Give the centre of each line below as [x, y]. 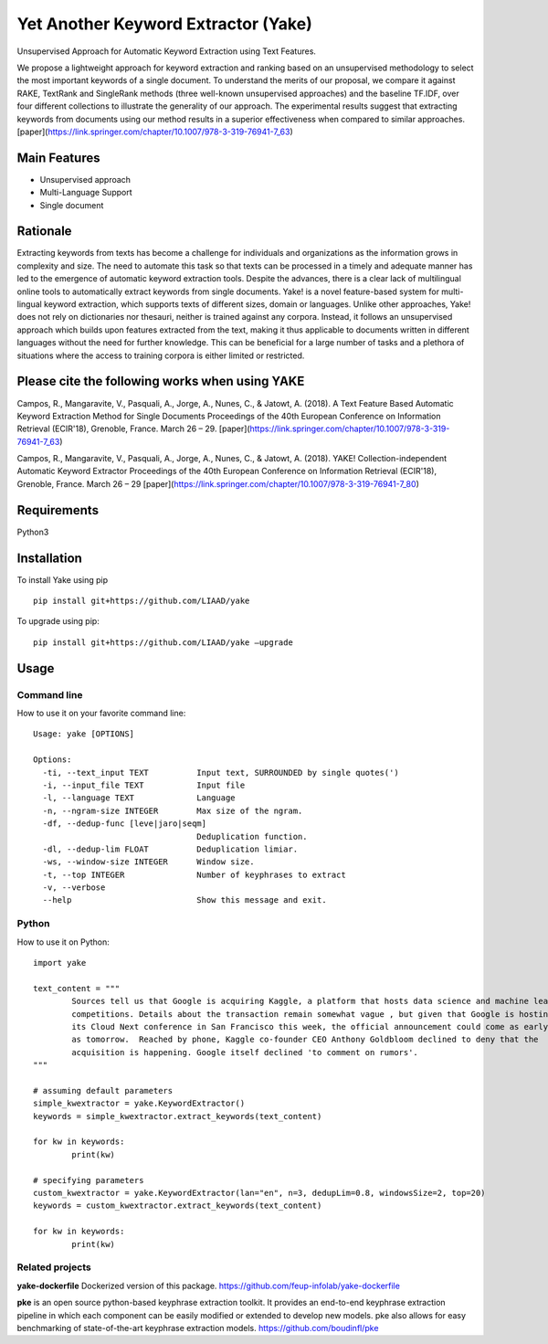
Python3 [33, 532]
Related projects [54, 1267]
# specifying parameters [89, 1180]
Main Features [58, 158]
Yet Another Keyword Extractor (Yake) [164, 24]
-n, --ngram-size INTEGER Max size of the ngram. [173, 810]
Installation [49, 558]
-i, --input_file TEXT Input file [144, 785]
